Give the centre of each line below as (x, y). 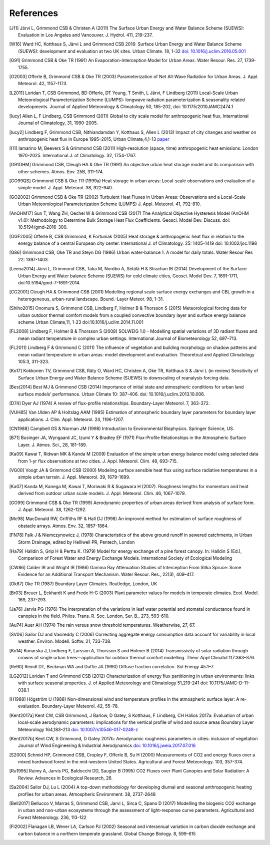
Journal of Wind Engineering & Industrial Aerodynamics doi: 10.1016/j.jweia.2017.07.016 (107, 745)
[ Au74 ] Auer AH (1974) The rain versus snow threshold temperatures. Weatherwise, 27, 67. (102, 625)
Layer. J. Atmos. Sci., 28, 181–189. (53, 445)
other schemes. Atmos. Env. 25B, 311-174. (61, 171)
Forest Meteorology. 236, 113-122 (52, 817)
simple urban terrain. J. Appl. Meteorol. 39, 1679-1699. (74, 477)
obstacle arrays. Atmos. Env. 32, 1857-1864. (63, 526)
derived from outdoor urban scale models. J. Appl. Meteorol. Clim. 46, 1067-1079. (102, 494)
